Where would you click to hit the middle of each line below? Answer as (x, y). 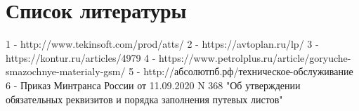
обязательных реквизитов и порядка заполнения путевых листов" (144, 99)
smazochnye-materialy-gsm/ (66, 71)
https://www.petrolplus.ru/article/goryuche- (255, 57)
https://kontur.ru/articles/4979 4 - (81, 57)
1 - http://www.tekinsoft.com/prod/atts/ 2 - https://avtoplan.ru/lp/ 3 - (162, 44)
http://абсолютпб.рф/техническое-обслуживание (248, 71)
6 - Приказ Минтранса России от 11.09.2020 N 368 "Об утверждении (153, 85)
